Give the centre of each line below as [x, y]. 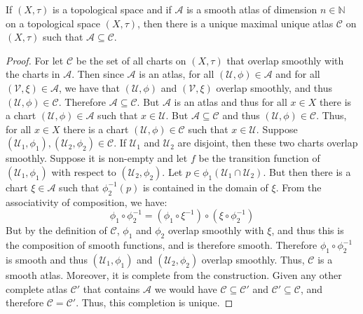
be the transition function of [259, 158]
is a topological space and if [112, 9]
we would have [186, 288]
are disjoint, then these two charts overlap [268, 143]
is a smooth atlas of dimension [252, 9]
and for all [298, 74]
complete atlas [36, 288]
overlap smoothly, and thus [274, 87]
